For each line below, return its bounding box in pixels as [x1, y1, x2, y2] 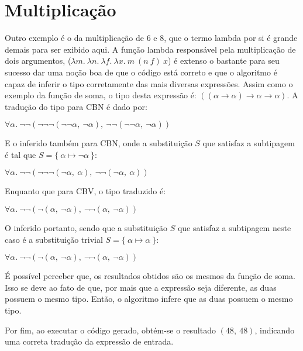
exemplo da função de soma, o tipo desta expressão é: [5, 89, 197, 101]
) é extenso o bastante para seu [167, 54, 280, 67]
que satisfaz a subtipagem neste [177, 222, 291, 234]
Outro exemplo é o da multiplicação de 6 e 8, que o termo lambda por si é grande [5, 32, 298, 44]
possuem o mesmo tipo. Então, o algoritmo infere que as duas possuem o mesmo [5, 292, 293, 305]
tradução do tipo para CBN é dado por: [5, 100, 147, 112]
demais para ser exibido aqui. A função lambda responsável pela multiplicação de [5, 43, 296, 55]
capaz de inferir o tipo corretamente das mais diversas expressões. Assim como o [5, 77, 293, 90]
